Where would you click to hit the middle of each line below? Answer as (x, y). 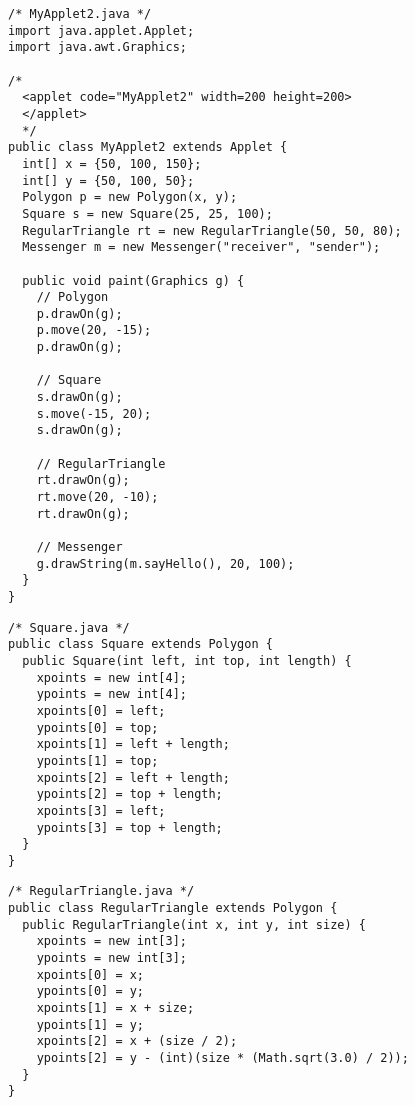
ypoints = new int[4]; (111, 694)
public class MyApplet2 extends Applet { (148, 147)
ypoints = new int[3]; (111, 958)
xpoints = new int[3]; (111, 941)
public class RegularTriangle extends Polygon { (173, 908)
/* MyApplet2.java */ (80, 14)
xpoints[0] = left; (101, 710)
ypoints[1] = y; (90, 1024)
